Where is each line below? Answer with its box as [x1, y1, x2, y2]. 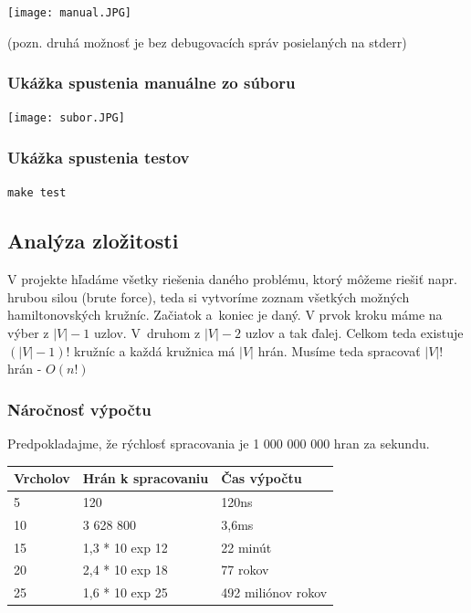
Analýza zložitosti [7, 227, 179, 255]
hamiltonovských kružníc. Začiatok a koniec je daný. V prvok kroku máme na [7, 305, 443, 324]
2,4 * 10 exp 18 [82, 560, 168, 579]
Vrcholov [14, 469, 70, 488]
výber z [7, 322, 49, 342]
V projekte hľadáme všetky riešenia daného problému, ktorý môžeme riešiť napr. [7, 270, 457, 289]
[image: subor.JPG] [7, 111, 125, 125]
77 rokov [221, 560, 269, 579]
